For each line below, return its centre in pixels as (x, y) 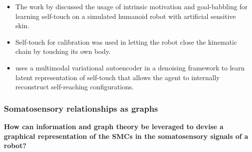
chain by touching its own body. (63, 51)
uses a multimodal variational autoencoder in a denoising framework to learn (130, 67)
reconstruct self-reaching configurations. (74, 87)
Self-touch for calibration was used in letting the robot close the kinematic (126, 42)
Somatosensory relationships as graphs (81, 108)
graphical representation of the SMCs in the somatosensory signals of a (126, 136)
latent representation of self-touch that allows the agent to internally (117, 77)
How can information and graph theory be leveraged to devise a (114, 126)
